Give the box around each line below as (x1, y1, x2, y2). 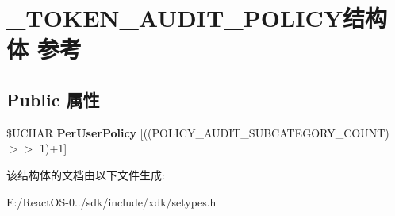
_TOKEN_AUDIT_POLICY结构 (6, 2, 388, 34)
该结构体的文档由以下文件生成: (6, 166, 165, 183)
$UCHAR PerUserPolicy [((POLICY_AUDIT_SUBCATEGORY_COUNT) (6, 124, 389, 141)
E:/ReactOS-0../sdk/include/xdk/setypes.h (6, 193, 217, 210)
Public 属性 (6, 87, 100, 111)
